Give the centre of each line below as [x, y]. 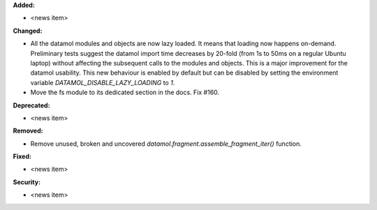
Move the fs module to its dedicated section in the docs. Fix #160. [125, 92]
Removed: [28, 131]
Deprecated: [31, 105]
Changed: [28, 31]
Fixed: [22, 156]
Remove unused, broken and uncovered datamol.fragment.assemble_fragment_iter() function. [166, 144]
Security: [27, 182]
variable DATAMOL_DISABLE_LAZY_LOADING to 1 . [103, 82]
